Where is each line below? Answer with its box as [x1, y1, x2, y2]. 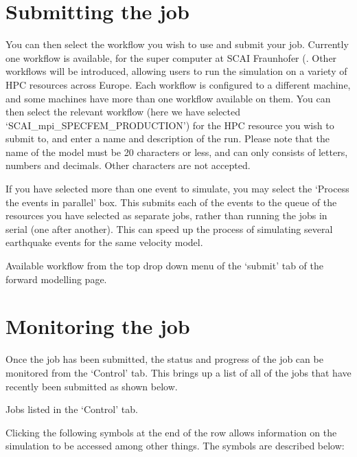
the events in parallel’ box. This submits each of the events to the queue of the [5, 194, 337, 209]
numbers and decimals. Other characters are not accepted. [5, 158, 251, 172]
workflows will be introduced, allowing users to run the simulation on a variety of [5, 64, 347, 78]
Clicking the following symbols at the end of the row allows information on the [5, 425, 337, 439]
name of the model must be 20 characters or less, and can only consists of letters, [5, 144, 348, 159]
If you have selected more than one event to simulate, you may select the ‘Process [5, 181, 349, 196]
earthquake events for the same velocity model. [5, 235, 203, 249]
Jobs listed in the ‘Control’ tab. [5, 402, 138, 416]
